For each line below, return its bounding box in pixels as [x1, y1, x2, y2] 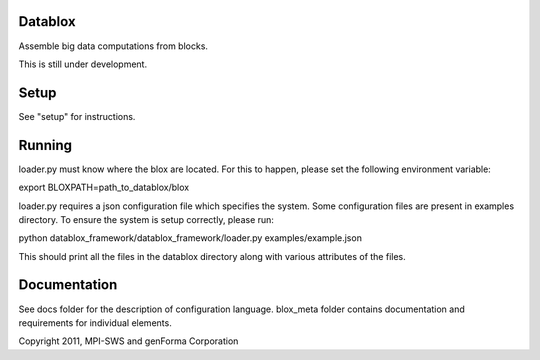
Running [18, 136, 73, 154]
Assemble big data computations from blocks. [18, 40, 209, 52]
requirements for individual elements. [18, 316, 172, 329]
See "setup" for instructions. [18, 110, 136, 122]
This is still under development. [18, 58, 148, 70]
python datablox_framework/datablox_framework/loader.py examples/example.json [18, 232, 362, 244]
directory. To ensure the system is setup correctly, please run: [18, 213, 275, 225]
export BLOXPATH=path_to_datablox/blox [18, 181, 190, 194]
